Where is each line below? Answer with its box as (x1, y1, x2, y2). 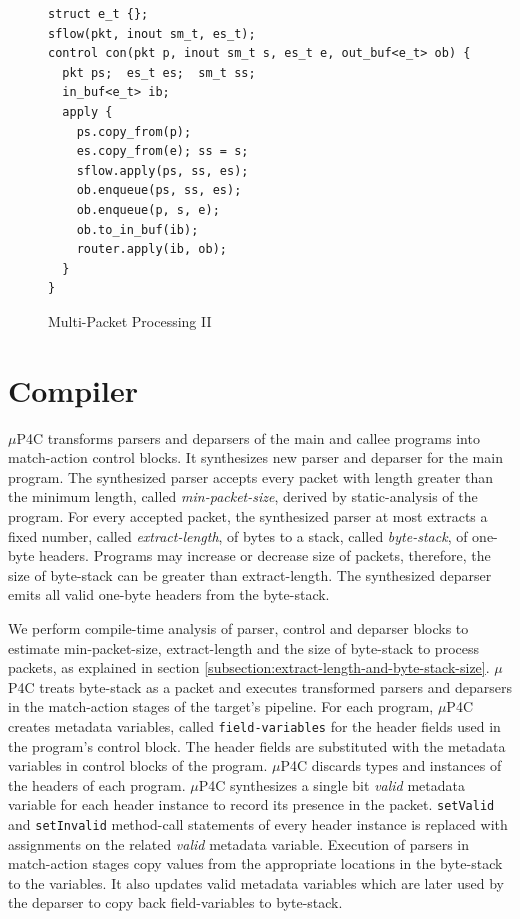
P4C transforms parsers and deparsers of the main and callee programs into (16, 427, 480, 448)
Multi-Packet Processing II (48, 310, 212, 331)
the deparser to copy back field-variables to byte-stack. (8, 892, 343, 913)
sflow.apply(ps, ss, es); (76, 163, 249, 178)
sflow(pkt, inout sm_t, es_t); (48, 26, 256, 41)
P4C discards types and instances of (280, 755, 502, 776)
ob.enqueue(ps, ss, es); (76, 183, 242, 198)
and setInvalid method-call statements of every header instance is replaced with (8, 814, 508, 835)
